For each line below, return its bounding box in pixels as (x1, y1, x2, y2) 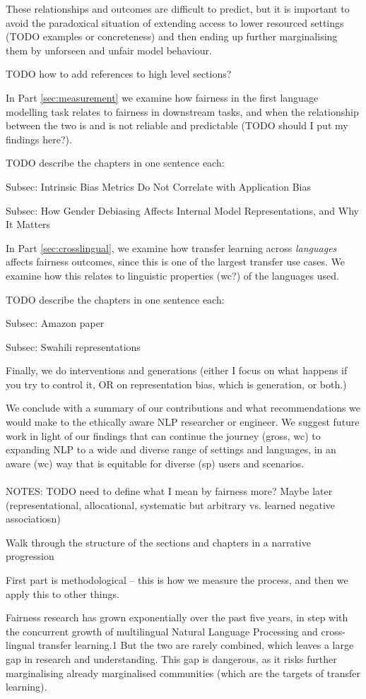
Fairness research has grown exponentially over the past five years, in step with (6, 610, 348, 625)
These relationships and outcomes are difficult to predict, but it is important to (6, 1, 350, 16)
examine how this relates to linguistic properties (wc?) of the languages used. (6, 268, 339, 282)
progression (6, 549, 54, 563)
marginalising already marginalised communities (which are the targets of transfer (6, 665, 360, 680)
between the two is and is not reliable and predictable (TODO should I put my (6, 118, 348, 133)
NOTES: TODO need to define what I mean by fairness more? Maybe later (6, 484, 333, 498)
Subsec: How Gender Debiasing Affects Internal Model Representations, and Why (6, 203, 359, 217)
